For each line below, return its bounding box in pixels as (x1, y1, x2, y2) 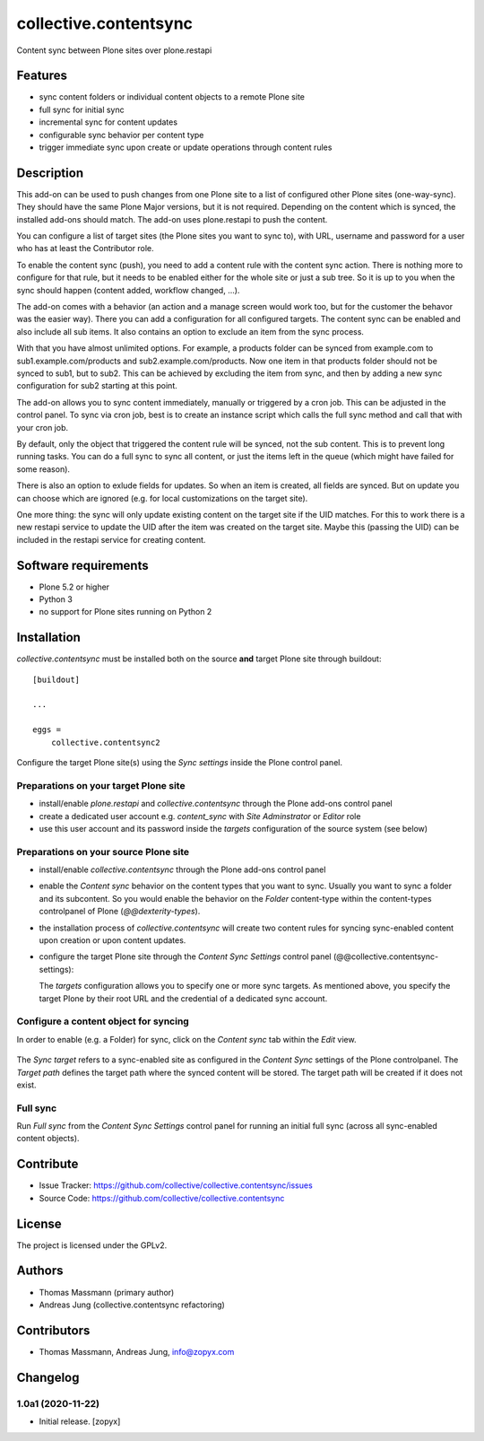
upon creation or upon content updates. (39, 935, 186, 946)
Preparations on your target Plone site (16, 779, 186, 791)
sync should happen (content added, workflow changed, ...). (16, 284, 240, 295)
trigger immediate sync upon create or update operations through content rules (39, 142, 333, 153)
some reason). (16, 463, 71, 475)
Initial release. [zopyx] (39, 1416, 121, 1427)
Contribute (16, 1157, 79, 1172)
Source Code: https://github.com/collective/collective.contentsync (39, 1192, 285, 1203)
